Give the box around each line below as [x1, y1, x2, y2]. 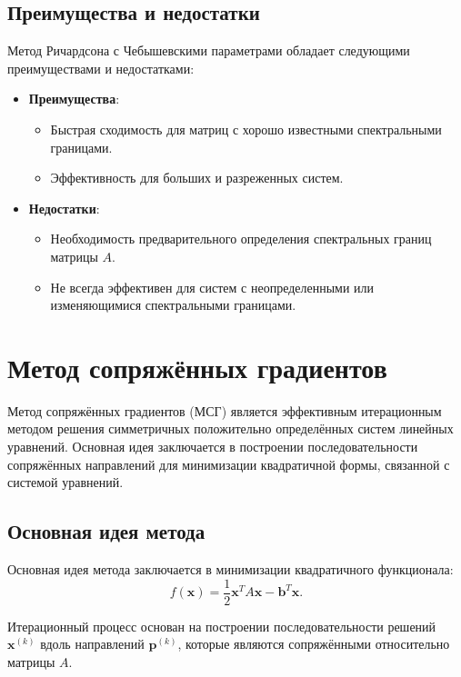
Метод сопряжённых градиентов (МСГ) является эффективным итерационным [7, 401, 442, 420]
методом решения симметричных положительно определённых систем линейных [7, 419, 454, 438]
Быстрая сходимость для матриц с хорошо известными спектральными [50, 119, 442, 138]
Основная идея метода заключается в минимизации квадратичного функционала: [7, 560, 454, 579]
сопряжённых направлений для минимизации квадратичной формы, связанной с [7, 454, 450, 473]
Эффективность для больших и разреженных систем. [50, 168, 344, 187]
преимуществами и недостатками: [7, 58, 195, 77]
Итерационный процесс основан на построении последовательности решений [7, 616, 436, 635]
